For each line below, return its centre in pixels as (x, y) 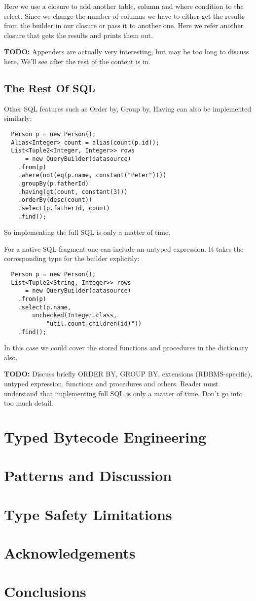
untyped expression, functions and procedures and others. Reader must (111, 383)
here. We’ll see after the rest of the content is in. (77, 61)
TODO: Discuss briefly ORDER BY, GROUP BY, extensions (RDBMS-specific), (128, 374)
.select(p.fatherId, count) (64, 208)
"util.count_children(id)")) (94, 323)
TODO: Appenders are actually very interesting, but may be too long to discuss (127, 52)
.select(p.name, (45, 307)
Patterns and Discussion (88, 475)
